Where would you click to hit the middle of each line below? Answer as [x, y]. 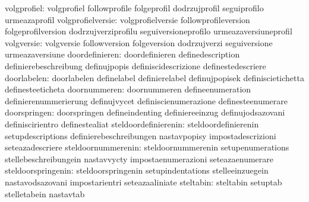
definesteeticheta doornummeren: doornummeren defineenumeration [128, 89]
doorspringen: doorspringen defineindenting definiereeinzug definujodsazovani [145, 112]
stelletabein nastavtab [45, 193]
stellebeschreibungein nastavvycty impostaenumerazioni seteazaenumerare [139, 158]
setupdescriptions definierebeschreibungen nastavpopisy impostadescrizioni [141, 135]
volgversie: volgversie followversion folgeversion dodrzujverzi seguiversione [139, 42]
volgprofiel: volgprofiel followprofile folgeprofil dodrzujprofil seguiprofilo [134, 8]
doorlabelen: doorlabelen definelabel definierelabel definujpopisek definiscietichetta [154, 77]
